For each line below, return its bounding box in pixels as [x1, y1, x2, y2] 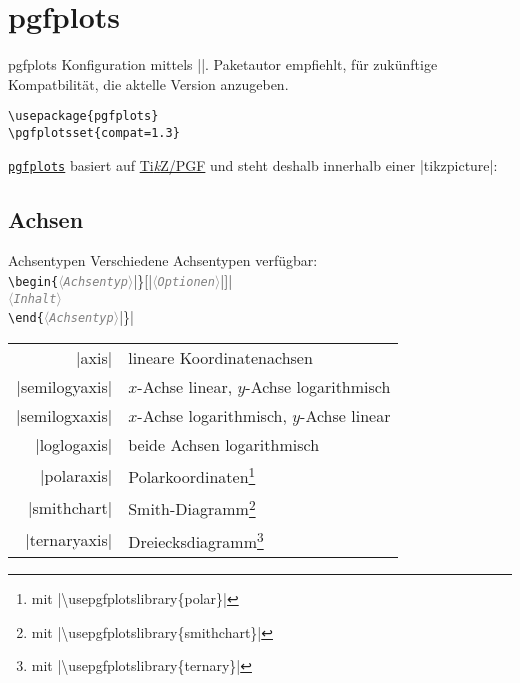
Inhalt [13, 291, 57, 306]
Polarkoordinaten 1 [128, 462, 256, 489]
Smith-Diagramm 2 [128, 494, 256, 521]
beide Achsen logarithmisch [128, 433, 320, 457]
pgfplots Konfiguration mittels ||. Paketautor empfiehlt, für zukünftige [8, 54, 438, 75]
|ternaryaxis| [25, 528, 113, 552]
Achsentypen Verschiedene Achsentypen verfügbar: [8, 250, 318, 271]
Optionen [157, 275, 215, 290]
